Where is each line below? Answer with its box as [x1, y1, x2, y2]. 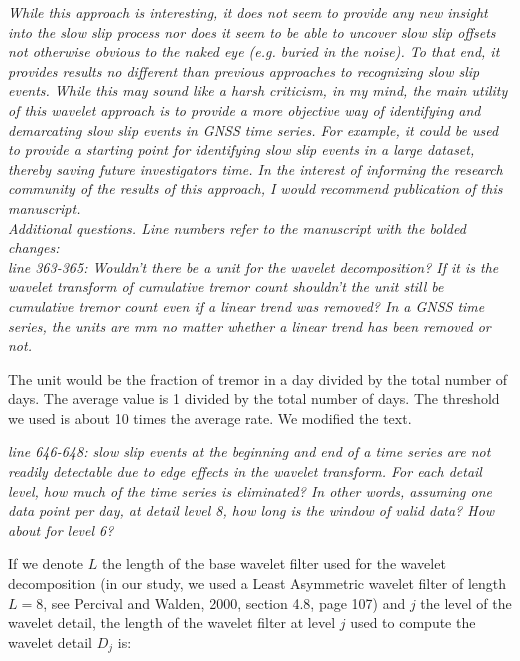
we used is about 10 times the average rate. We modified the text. [8, 407, 412, 428]
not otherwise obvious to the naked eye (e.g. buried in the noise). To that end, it [8, 41, 500, 62]
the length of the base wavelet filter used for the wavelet [101, 553, 446, 574]
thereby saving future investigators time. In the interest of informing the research [8, 158, 503, 179]
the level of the [420, 592, 512, 613]
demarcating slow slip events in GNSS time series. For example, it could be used [8, 119, 499, 140]
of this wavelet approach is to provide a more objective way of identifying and [8, 99, 481, 120]
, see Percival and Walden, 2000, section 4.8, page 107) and [43, 592, 406, 613]
